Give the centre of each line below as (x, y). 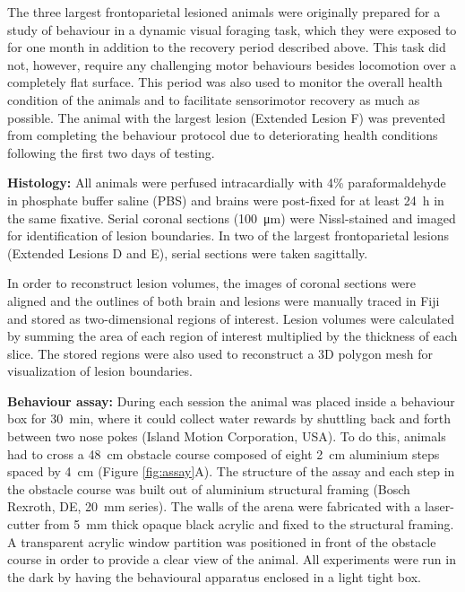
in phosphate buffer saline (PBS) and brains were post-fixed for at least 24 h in (226, 200)
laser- (439, 506)
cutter (24, 524)
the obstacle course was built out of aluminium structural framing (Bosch (209, 488)
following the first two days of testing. (111, 152)
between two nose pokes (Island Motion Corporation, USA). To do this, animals (227, 436)
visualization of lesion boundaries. (100, 371)
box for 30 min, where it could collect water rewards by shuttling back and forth (229, 418)
